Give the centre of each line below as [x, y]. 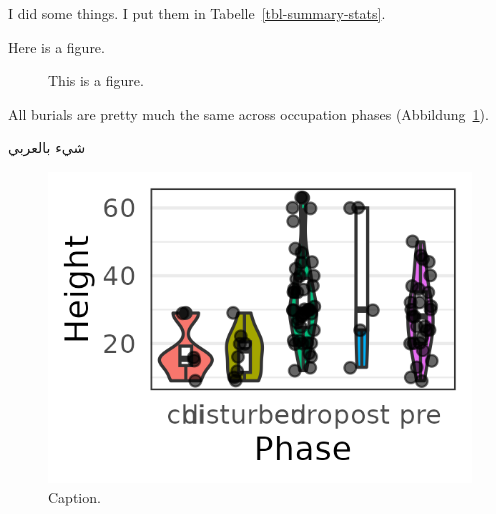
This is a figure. [96, 80]
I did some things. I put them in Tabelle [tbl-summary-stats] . [197, 13]
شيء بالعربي [47, 147]
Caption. [74, 496]
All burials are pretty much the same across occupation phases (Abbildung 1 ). [248, 113]
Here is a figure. [56, 46]
